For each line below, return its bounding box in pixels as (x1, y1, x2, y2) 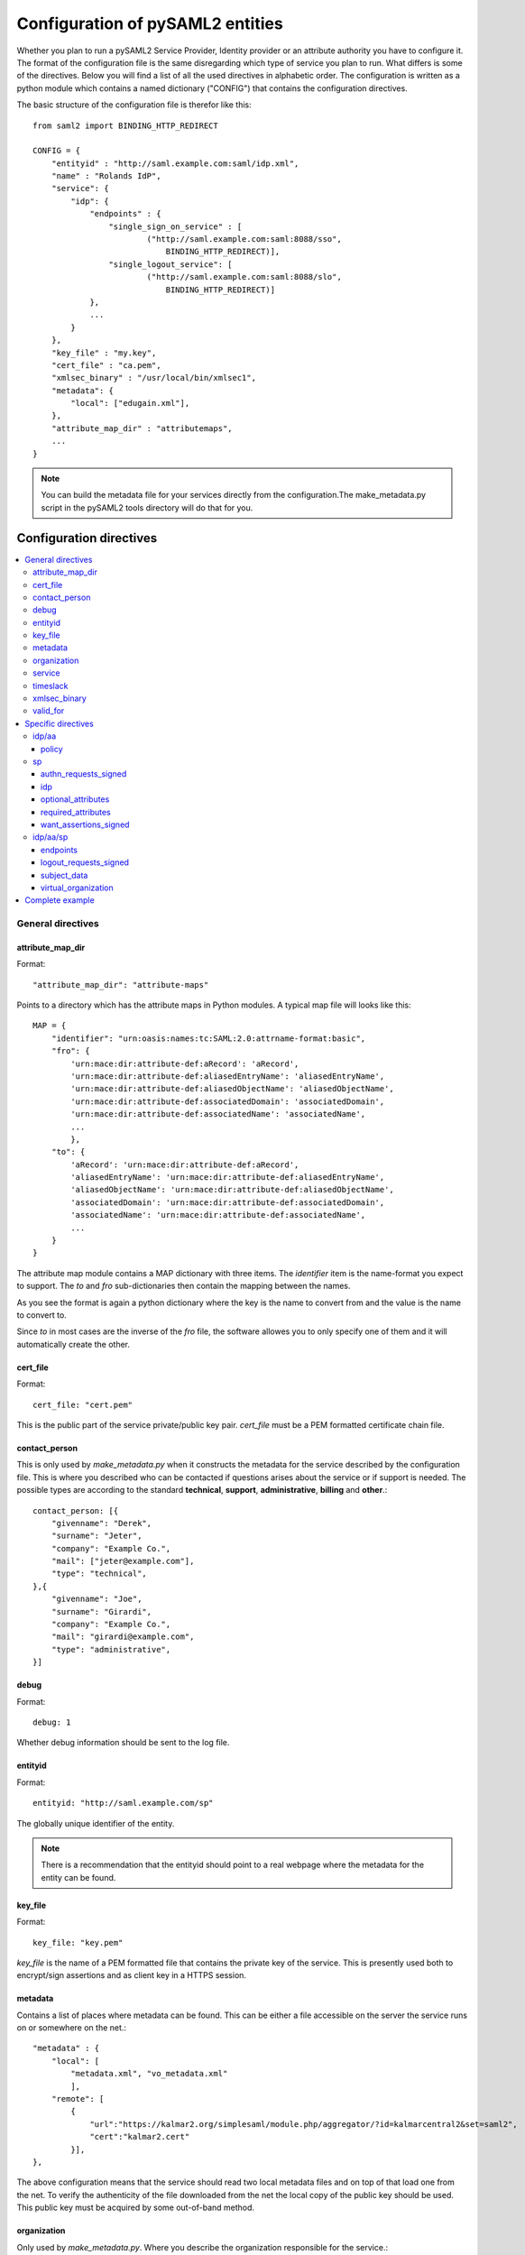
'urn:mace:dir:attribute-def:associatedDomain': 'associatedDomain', (70, 1096, 385, 1107)
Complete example (24, 895, 95, 906)
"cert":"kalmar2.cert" (89, 2131, 190, 2142)
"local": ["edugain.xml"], (70, 398, 190, 409)
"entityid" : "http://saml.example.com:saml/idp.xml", (51, 158, 299, 169)
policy (41, 743, 63, 754)
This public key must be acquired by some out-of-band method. (16, 2202, 255, 2214)
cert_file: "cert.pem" (32, 1399, 134, 1410)
